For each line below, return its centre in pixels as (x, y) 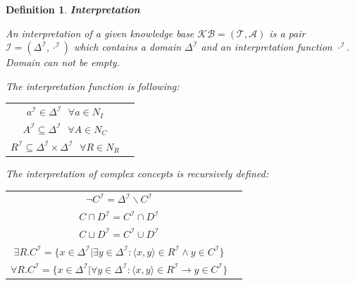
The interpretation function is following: (93, 85)
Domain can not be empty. (63, 62)
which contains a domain (128, 47)
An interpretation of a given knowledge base (100, 33)
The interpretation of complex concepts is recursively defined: (137, 173)
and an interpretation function (267, 47)
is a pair (287, 33)
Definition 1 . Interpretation (73, 9)
